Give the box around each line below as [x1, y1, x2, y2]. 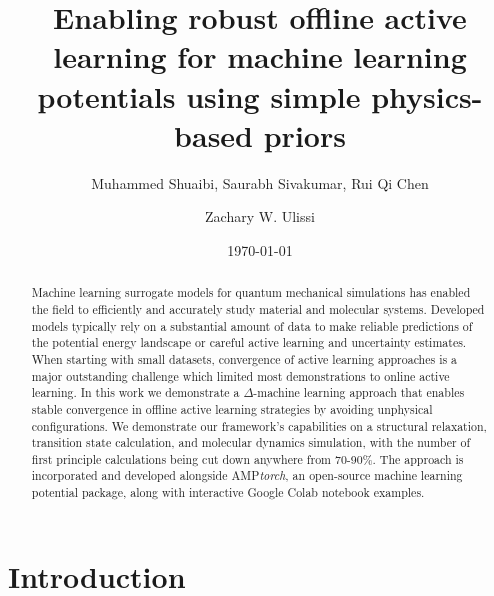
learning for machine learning [53, 36, 467, 77]
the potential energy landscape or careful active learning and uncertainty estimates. [31, 334, 467, 351]
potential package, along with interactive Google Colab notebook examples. [31, 484, 425, 501]
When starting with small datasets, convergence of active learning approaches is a [31, 350, 458, 367]
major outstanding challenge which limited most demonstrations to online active [31, 367, 450, 384]
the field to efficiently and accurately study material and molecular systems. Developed [31, 300, 485, 317]
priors [263, 114, 346, 155]
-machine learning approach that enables [253, 384, 465, 401]
